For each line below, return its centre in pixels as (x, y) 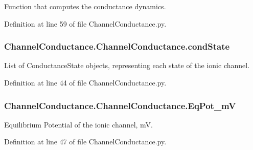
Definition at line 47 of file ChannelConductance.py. (85, 142)
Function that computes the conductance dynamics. (85, 6)
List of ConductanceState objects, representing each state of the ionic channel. (127, 65)
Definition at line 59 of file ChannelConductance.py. (85, 23)
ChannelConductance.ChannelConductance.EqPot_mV (120, 105)
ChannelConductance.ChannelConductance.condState (117, 46)
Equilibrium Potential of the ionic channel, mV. (78, 124)
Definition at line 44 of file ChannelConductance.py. (85, 82)
